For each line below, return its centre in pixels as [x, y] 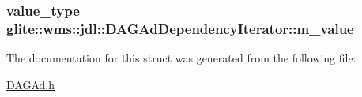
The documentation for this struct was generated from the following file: [181, 58]
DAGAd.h [30, 84]
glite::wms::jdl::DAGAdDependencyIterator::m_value [180, 28]
